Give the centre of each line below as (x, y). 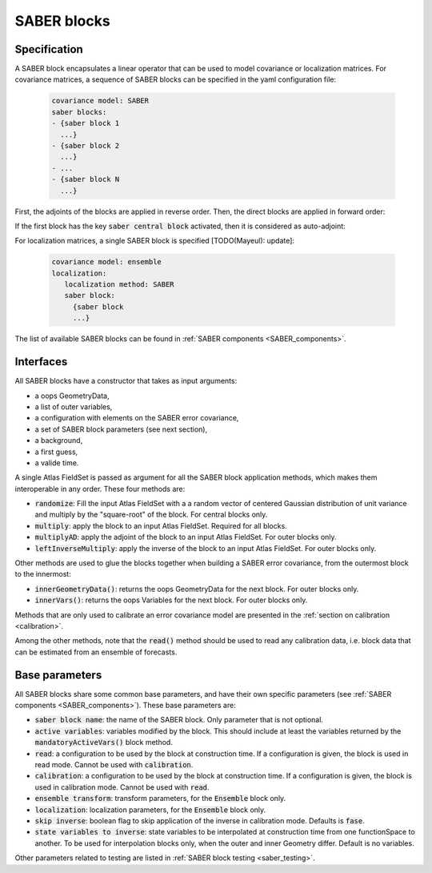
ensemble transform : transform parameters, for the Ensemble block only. (160, 799)
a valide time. (57, 463)
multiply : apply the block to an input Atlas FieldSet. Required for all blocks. (161, 525)
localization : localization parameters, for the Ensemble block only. (150, 810)
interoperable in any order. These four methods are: (100, 489)
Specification (49, 49)
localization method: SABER (120, 285)
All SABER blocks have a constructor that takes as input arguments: (126, 381)
